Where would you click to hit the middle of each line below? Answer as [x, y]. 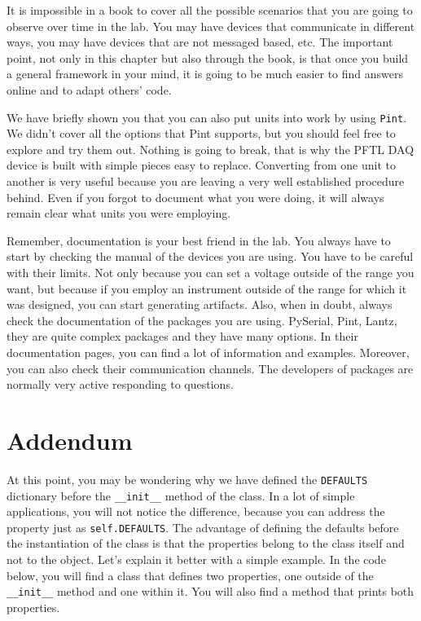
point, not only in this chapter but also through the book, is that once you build [208, 57]
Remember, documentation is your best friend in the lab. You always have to [199, 240]
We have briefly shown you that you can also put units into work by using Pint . [207, 117]
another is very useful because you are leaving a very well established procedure [206, 181]
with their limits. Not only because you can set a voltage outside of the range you [210, 272]
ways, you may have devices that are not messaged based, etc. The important [200, 42]
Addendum [70, 440]
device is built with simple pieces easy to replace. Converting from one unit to [201, 165]
